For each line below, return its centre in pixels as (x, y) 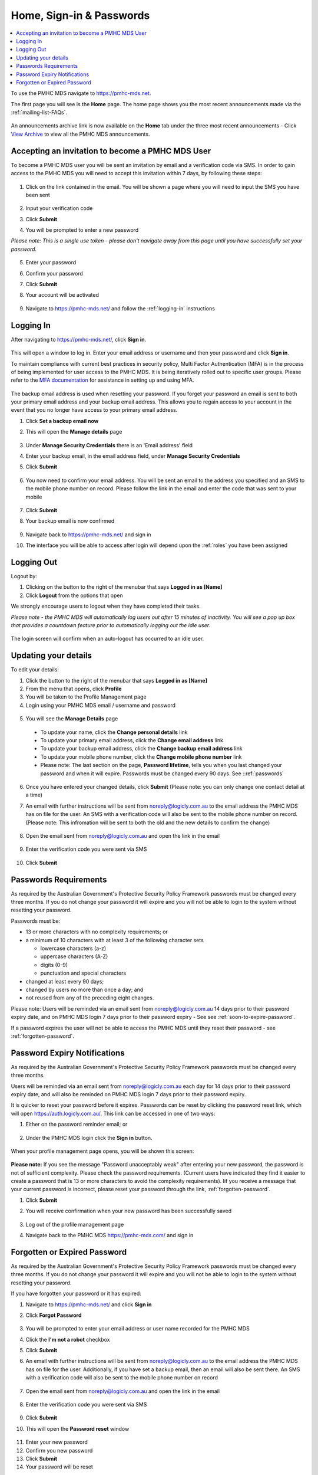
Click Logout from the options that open (74, 595)
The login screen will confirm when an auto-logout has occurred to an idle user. (107, 639)
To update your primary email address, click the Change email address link (132, 740)
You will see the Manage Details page (72, 719)
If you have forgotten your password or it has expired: (76, 1294)
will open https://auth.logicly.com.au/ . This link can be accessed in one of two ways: (113, 1113)
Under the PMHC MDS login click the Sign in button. (89, 1138)
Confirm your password (54, 273)
